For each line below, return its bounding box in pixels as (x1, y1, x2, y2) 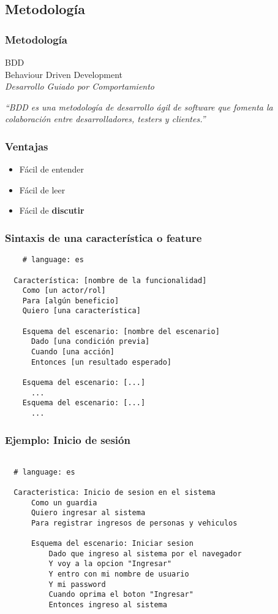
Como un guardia (31, 498, 97, 507)
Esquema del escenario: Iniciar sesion (31, 539, 193, 548)
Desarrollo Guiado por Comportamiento (5, 80, 154, 93)
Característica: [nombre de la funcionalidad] (13, 276, 207, 285)
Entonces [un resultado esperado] (31, 357, 172, 367)
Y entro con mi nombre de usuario (48, 570, 189, 579)
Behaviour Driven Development (5, 68, 122, 80)
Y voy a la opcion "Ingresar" (48, 559, 172, 569)
